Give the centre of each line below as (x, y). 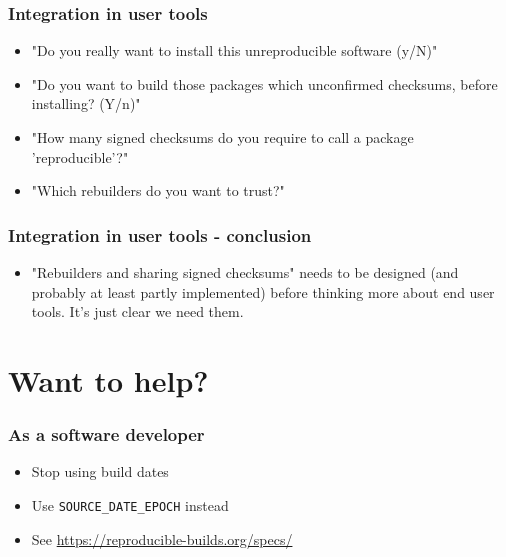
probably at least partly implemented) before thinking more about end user (263, 291)
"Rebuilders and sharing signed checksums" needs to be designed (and (245, 272)
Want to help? (108, 379)
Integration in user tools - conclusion (160, 234)
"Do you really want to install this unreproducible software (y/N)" (234, 50)
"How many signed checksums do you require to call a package (222, 137)
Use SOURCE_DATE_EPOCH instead (130, 504)
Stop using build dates (100, 471)
